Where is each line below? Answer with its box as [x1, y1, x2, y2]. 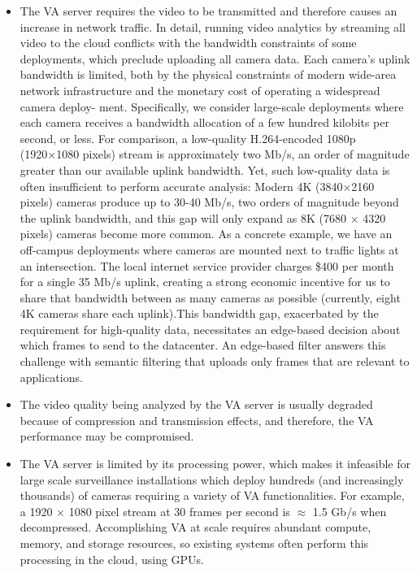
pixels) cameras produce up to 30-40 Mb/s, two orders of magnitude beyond [20, 193, 399, 211]
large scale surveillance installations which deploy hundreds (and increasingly [20, 471, 404, 488]
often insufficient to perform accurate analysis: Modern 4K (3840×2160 [20, 177, 375, 194]
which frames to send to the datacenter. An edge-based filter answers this [20, 336, 386, 354]
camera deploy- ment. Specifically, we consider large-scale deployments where [20, 98, 404, 115]
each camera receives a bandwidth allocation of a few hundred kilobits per [20, 114, 389, 131]
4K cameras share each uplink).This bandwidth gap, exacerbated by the [20, 305, 379, 322]
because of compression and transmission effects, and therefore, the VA [20, 411, 374, 428]
